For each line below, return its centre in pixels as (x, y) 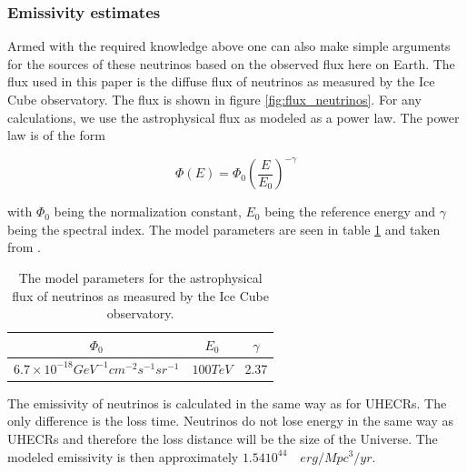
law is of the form (56, 135)
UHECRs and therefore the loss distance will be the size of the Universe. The (223, 438)
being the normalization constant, (148, 211)
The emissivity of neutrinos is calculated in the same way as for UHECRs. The (227, 403)
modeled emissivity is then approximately (123, 456)
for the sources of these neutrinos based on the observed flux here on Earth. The (231, 63)
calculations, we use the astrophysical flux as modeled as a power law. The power (233, 117)
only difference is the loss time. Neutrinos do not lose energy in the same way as (230, 421)
